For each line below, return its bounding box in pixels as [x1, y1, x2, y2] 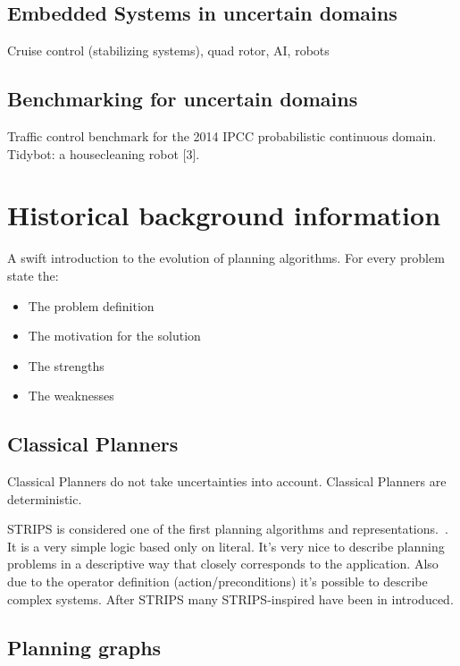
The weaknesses [28, 386, 114, 405]
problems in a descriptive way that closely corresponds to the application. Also [7, 554, 439, 573]
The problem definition [28, 296, 155, 315]
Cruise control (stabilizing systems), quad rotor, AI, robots [7, 41, 330, 60]
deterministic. [7, 489, 82, 508]
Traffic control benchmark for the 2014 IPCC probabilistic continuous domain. [7, 127, 437, 145]
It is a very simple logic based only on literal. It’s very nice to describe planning [7, 536, 445, 555]
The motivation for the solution [28, 326, 201, 345]
